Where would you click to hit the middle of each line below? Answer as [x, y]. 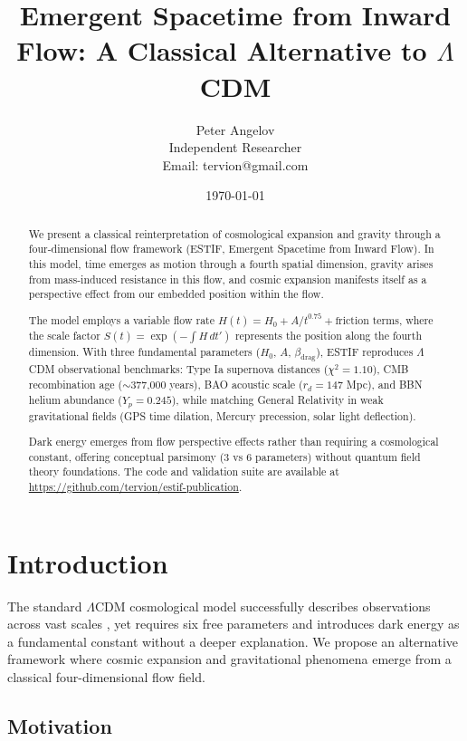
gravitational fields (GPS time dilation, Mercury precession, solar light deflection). [222, 415]
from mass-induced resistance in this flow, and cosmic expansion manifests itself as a [228, 279]
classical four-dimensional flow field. [106, 677]
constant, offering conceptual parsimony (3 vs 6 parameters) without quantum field [224, 456]
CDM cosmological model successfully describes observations [262, 606]
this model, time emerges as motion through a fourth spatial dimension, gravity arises [231, 263]
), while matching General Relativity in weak [277, 399]
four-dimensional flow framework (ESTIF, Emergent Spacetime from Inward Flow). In [231, 249]
